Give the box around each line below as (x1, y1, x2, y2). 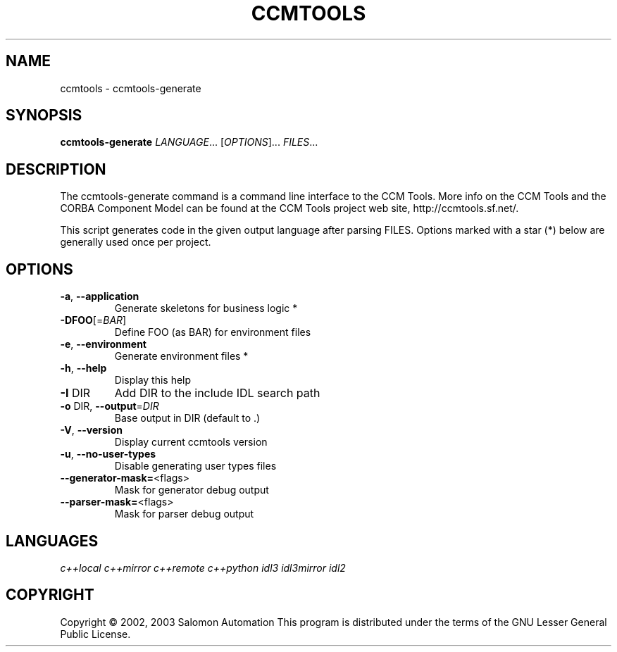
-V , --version (60, 424, 123, 437)
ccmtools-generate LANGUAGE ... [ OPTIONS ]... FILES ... (60, 136, 318, 149)
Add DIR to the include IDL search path (114, 386, 320, 401)
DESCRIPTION (6, 160, 106, 178)
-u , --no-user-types (60, 448, 156, 460)
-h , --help (60, 362, 107, 375)
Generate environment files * (114, 350, 249, 363)
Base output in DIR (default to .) (114, 412, 261, 425)
